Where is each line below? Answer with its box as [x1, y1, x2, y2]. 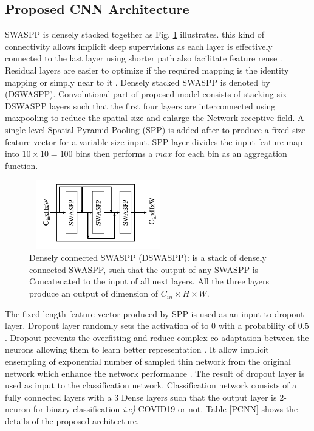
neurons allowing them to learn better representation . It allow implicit [5, 343, 269, 356]
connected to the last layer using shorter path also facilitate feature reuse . [5, 52, 282, 64]
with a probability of [218, 319, 296, 332]
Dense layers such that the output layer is [121, 390, 277, 403]
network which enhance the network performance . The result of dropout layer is [5, 367, 305, 379]
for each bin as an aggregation [175, 147, 287, 160]
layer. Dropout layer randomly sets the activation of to [5, 319, 209, 332]
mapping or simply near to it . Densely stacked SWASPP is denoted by [5, 75, 270, 88]
